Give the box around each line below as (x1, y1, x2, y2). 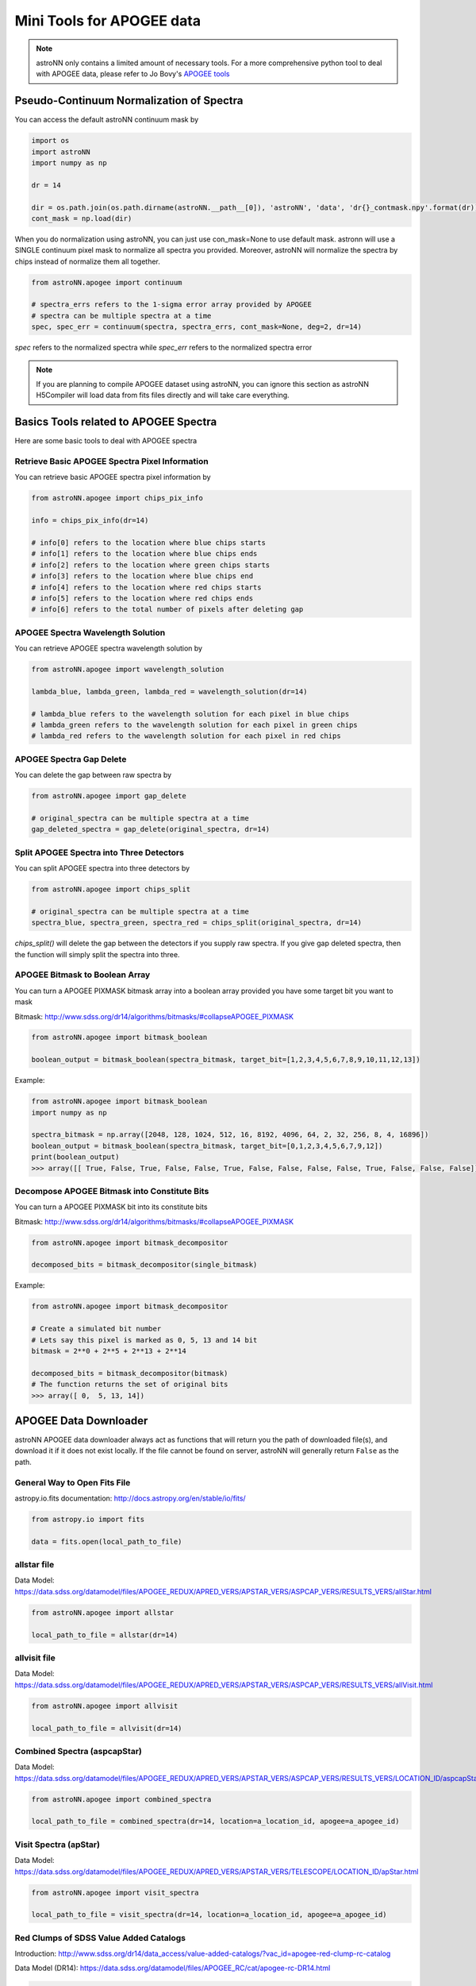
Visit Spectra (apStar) (14, 1839, 101, 1850)
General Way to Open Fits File (14, 1477, 131, 1488)
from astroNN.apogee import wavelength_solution (31, 665, 225, 674)
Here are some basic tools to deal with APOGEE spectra (14, 436, 198, 446)
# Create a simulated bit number (31, 1324, 162, 1334)
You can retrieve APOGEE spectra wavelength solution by (14, 643, 202, 653)
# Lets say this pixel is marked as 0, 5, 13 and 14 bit (31, 1335, 258, 1344)
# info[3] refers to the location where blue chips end (31, 572, 254, 581)
